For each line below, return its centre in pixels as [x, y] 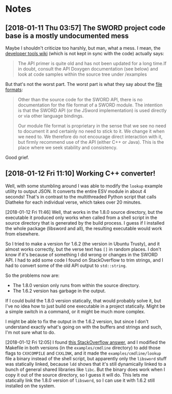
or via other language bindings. [51, 116]
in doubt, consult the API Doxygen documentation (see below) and [88, 69]
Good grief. [17, 157]
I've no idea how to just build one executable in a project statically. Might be [85, 306]
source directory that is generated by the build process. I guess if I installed [85, 223]
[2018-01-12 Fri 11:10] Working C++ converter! [80, 174]
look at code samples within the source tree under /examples [82, 74]
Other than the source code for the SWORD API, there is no [80, 100]
